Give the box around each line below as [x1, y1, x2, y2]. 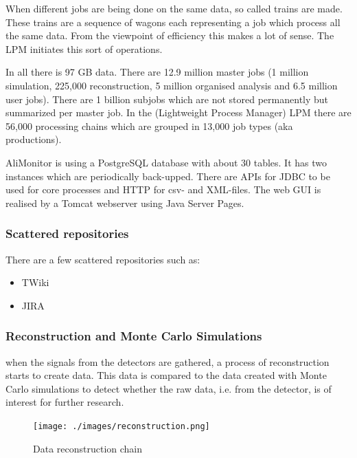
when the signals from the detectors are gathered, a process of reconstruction [5, 354, 330, 369]
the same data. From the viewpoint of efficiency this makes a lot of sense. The [5, 28, 334, 43]
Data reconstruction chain [33, 441, 143, 455]
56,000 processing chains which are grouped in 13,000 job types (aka [5, 118, 293, 133]
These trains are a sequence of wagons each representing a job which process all [5, 14, 341, 29]
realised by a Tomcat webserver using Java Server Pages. [5, 195, 244, 210]
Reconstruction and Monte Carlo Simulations [5, 327, 262, 345]
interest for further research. [5, 395, 124, 409]
